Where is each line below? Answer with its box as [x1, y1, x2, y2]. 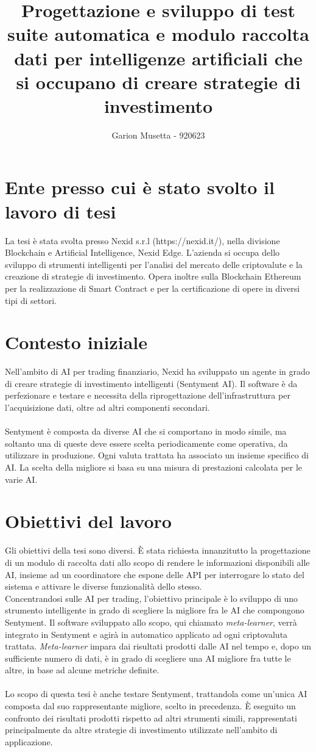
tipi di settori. [5, 294, 57, 306]
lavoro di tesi [5, 198, 116, 223]
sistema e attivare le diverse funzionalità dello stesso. [5, 580, 202, 593]
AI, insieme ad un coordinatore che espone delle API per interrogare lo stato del [5, 568, 304, 580]
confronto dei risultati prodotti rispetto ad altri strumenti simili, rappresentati [5, 711, 297, 724]
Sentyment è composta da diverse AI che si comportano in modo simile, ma [5, 425, 287, 438]
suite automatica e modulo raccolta [7, 21, 309, 46]
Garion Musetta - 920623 [111, 128, 205, 141]
